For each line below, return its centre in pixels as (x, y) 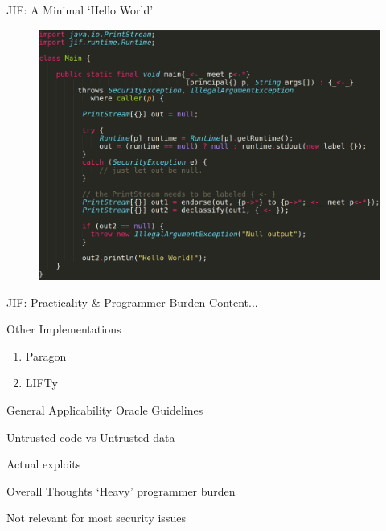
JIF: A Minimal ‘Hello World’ (80, 10)
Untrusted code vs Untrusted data (91, 437)
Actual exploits (44, 464)
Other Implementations (64, 329)
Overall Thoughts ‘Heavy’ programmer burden (121, 490)
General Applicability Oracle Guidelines (105, 409)
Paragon (46, 355)
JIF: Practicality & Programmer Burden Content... (132, 302)
